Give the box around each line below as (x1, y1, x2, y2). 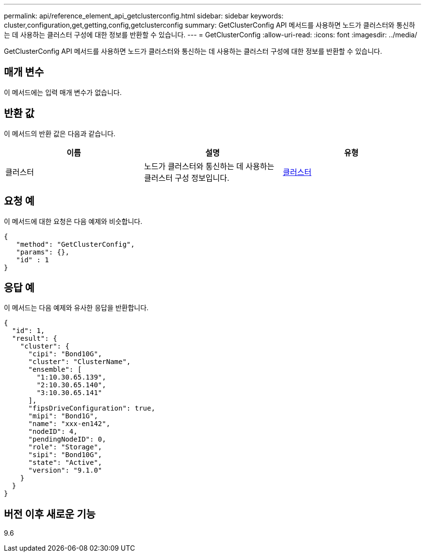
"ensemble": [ (28, 365, 82, 374)
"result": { (12, 334, 57, 343)
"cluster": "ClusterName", (28, 358, 131, 366)
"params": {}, (16, 248, 69, 256)
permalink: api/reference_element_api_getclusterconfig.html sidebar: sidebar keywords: (4, 12, 284, 20)
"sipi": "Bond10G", (28, 451, 102, 459)
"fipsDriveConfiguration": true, (28, 404, 155, 413)
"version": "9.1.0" (28, 466, 102, 475)
